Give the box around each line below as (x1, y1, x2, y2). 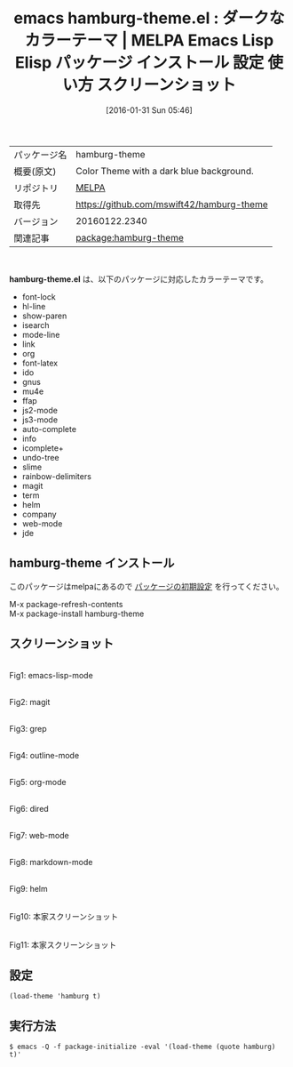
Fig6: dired (9, 803, 49, 814)
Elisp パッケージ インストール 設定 (14, 52, 265, 73)
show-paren (21, 310, 67, 321)
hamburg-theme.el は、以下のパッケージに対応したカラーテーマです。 (9, 273, 269, 285)
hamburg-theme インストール (9, 556, 175, 571)
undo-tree (21, 452, 59, 462)
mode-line (21, 329, 60, 340)
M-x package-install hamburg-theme (9, 608, 145, 619)
